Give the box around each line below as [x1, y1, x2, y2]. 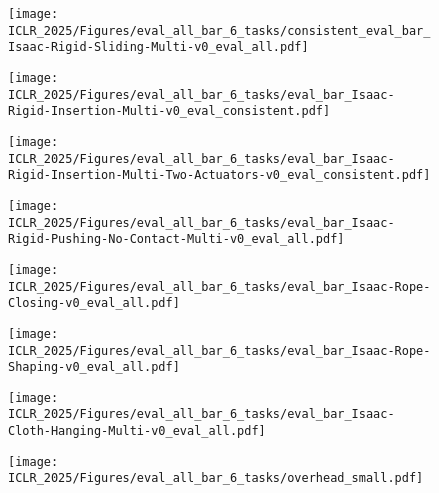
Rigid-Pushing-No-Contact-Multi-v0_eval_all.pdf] [8, 232, 345, 247]
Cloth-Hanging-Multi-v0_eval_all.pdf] [8, 424, 266, 439]
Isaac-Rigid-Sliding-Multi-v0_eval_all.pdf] [8, 40, 309, 55]
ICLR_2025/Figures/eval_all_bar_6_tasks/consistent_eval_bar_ [8, 23, 431, 38]
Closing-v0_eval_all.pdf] [8, 296, 180, 311]
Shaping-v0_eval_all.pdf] [8, 360, 180, 375]
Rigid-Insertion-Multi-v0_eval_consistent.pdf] [8, 104, 331, 119]
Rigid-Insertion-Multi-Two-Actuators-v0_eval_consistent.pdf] [8, 168, 431, 183]
